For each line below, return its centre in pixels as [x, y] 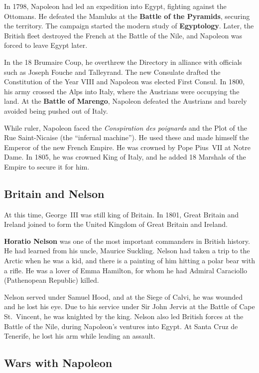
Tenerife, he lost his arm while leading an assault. [80, 336]
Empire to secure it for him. [47, 166]
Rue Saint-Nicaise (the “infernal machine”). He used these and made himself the [127, 137]
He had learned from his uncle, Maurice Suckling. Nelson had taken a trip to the [127, 251]
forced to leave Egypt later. [46, 45]
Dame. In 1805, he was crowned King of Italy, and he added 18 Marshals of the [125, 157]
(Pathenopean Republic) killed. [52, 280]
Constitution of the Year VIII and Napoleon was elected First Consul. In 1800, [124, 82]
